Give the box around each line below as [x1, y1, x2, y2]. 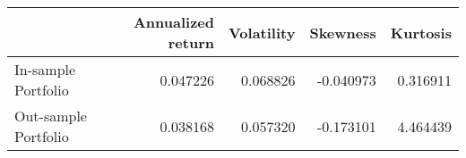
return [168, 32, 214, 53]
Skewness [309, 21, 376, 43]
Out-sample [14, 105, 87, 126]
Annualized [133, 12, 214, 32]
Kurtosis [390, 21, 452, 43]
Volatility [228, 21, 296, 43]
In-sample [14, 59, 76, 79]
